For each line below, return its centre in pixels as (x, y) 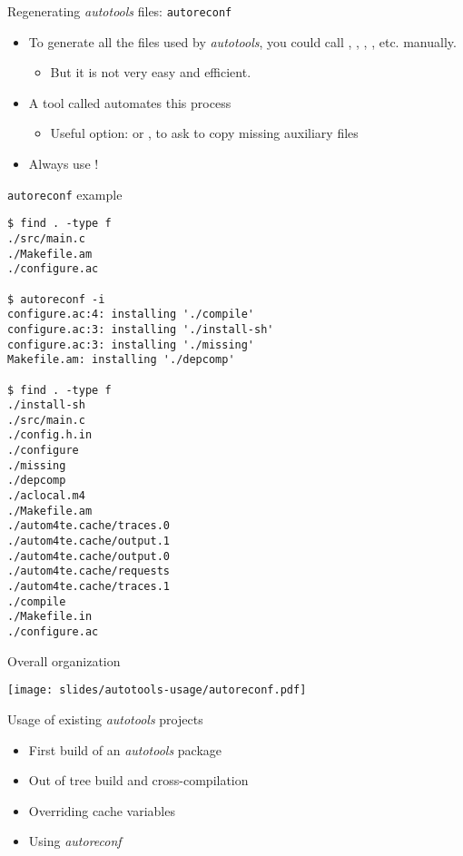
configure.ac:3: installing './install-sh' (141, 329)
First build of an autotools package (125, 749)
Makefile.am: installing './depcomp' (121, 360)
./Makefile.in (50, 617)
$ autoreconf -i (56, 299)
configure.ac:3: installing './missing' (131, 344)
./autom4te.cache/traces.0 (89, 526)
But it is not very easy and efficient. (151, 72)
